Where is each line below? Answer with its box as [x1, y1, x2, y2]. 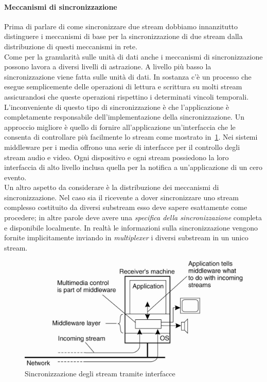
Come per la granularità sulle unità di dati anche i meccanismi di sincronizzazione [4, 51, 263, 62]
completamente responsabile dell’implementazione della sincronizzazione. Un [4, 111, 244, 122]
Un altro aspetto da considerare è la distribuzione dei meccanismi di [4, 182, 219, 193]
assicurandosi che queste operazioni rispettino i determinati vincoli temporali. [4, 91, 249, 102]
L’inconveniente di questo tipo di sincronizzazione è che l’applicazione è [4, 101, 229, 112]
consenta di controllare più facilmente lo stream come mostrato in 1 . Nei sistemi [4, 131, 258, 142]
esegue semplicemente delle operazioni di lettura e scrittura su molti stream [4, 81, 242, 92]
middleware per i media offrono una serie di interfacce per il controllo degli [4, 141, 240, 152]
